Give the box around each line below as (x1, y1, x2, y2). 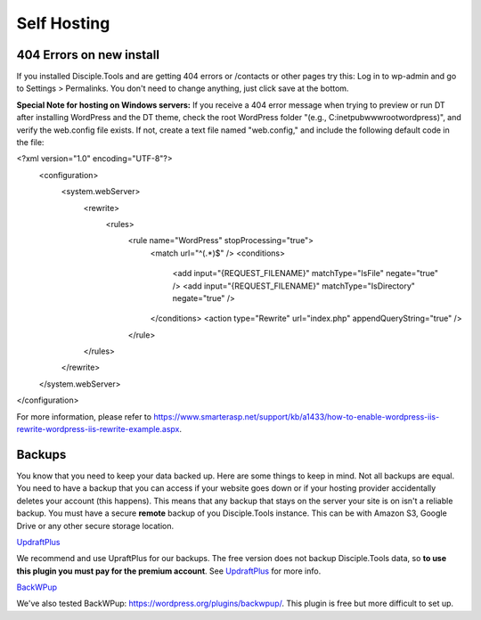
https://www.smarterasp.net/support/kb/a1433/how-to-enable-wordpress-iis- (152, 411, 440, 422)
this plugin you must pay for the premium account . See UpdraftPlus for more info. (16, 566, 322, 576)
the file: (16, 137, 45, 148)
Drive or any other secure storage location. (16, 520, 175, 531)
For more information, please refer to (16, 411, 151, 422)
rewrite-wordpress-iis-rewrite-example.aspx (16, 424, 180, 435)
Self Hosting (16, 13, 110, 33)
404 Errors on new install (16, 47, 160, 62)
